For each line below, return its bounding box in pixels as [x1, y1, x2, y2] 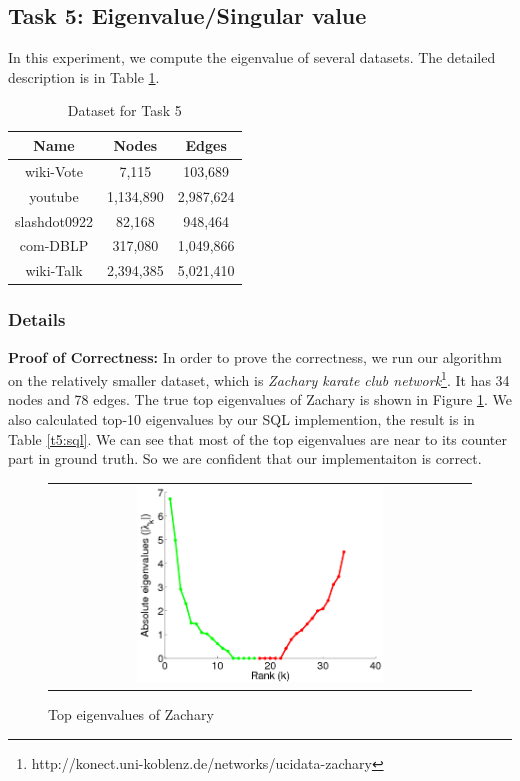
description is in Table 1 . [8, 66, 160, 87]
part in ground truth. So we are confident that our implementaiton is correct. [8, 448, 482, 469]
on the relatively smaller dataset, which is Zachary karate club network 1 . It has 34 [8, 367, 510, 390]
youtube [29, 185, 79, 206]
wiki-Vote [25, 160, 83, 181]
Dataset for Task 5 [67, 100, 182, 121]
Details [8, 307, 66, 332]
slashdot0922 [15, 210, 93, 231]
